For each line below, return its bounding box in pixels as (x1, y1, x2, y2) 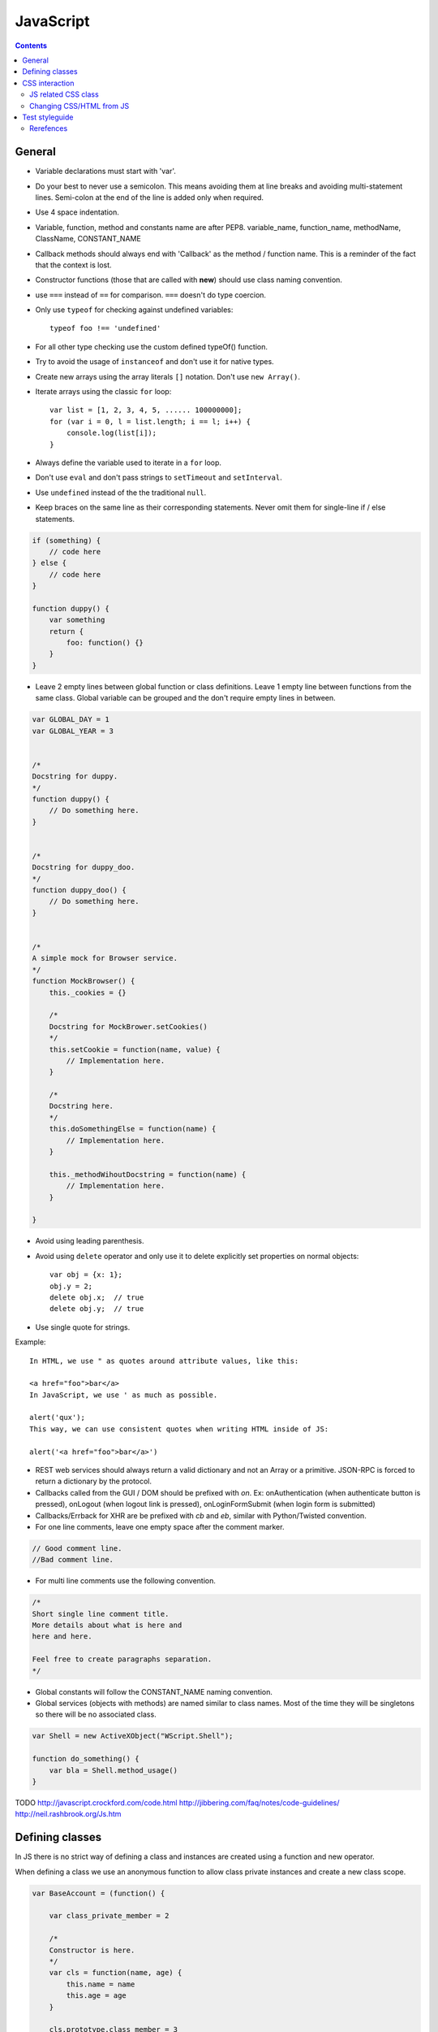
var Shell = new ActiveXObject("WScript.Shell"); (32, 1731, 234, 1741)
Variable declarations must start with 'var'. (35, 167, 176, 176)
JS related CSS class (29, 89, 99, 99)
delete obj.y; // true (49, 1305, 144, 1313)
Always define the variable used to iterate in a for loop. (35, 458, 222, 467)
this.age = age (66, 1991, 127, 2000)
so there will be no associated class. (35, 1709, 157, 1719)
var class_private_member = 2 (49, 1911, 170, 1921)
